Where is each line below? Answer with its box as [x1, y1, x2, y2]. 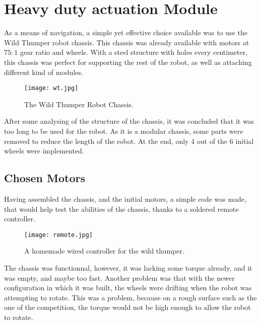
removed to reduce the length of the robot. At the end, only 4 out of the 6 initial [4, 135, 254, 146]
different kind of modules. [4, 66, 83, 77]
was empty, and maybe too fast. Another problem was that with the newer [4, 272, 235, 283]
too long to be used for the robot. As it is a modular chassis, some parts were [4, 125, 243, 136]
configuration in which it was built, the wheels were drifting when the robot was [4, 282, 252, 293]
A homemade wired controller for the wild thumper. [24, 246, 184, 256]
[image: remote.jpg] [24, 231, 93, 238]
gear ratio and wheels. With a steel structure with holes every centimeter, [20, 47, 248, 57]
